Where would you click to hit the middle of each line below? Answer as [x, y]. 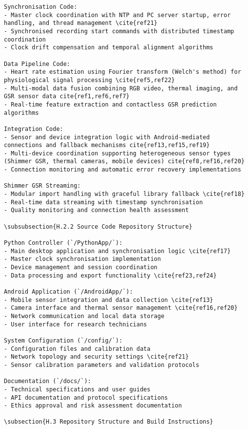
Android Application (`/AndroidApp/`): [68, 291]
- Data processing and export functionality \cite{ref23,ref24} [110, 275]
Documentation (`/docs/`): [48, 381]
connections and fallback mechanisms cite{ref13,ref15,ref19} [107, 145]
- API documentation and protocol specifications [86, 397]
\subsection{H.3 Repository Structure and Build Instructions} [109, 422]
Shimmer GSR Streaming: [42, 186]
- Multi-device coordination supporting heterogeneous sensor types [117, 153]
